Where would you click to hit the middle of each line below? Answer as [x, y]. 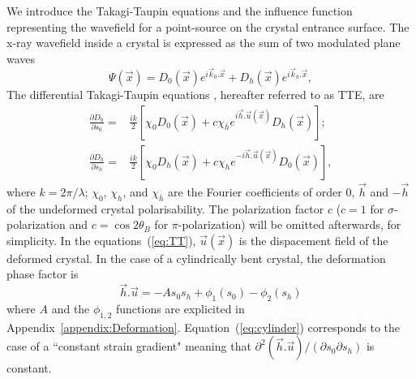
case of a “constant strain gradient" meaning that [129, 346]
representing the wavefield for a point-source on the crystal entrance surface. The [208, 26]
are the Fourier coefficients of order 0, [262, 191]
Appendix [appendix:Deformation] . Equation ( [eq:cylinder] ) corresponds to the [204, 327]
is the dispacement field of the [313, 240]
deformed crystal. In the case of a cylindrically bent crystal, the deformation [196, 258]
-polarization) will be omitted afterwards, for [289, 224]
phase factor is [43, 274]
